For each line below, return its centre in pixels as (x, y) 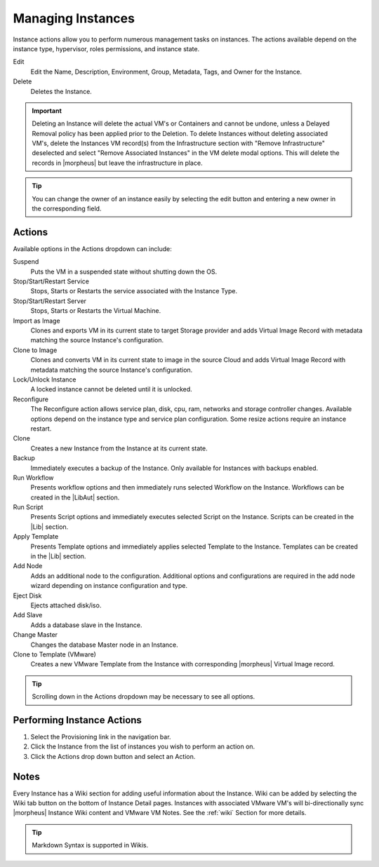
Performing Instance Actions (77, 720)
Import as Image (36, 321)
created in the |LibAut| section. (75, 497)
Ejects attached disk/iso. (66, 605)
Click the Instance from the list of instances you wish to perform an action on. (143, 746)
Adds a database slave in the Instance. (87, 625)
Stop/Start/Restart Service (51, 281)
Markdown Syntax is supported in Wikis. (90, 845)
